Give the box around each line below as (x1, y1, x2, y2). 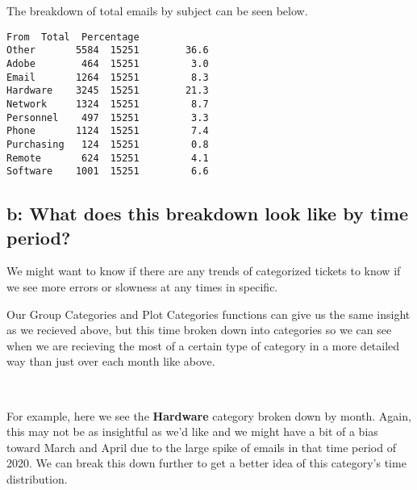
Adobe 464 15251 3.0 (6, 57, 209, 69)
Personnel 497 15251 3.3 (6, 111, 209, 124)
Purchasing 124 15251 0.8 (6, 138, 209, 150)
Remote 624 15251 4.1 (6, 152, 209, 164)
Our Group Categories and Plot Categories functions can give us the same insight (6, 305, 411, 322)
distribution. (6, 470, 68, 487)
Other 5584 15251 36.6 (6, 44, 209, 57)
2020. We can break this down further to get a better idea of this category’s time (6, 454, 407, 471)
